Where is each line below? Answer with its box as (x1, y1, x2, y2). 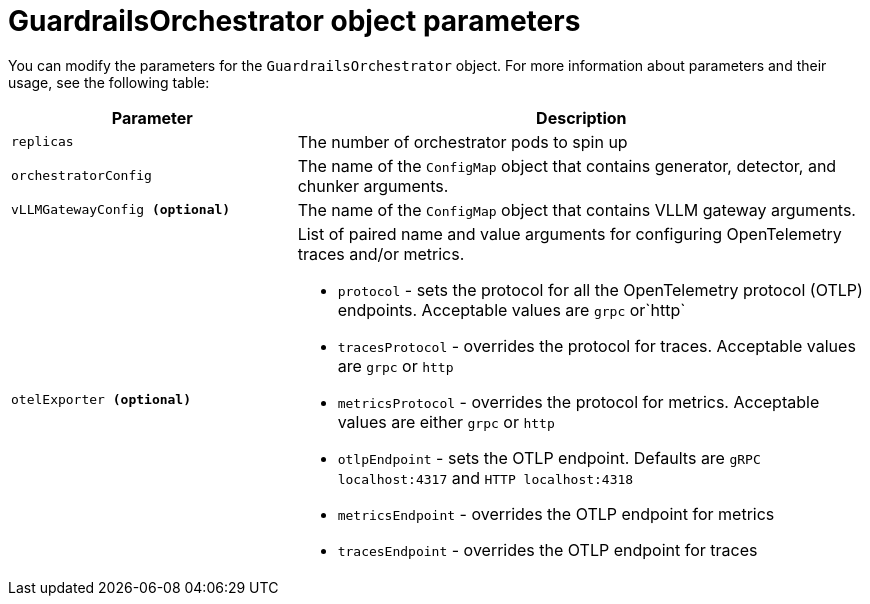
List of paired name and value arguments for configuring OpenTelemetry (297, 223, 842, 244)
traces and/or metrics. (297, 243, 465, 264)
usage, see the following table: (8, 73, 210, 91)
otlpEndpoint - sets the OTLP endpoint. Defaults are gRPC (337, 447, 761, 468)
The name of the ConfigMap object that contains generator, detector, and (297, 155, 837, 176)
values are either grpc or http (337, 411, 555, 432)
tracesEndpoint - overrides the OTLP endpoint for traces (337, 539, 758, 560)
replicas (11, 134, 74, 150)
